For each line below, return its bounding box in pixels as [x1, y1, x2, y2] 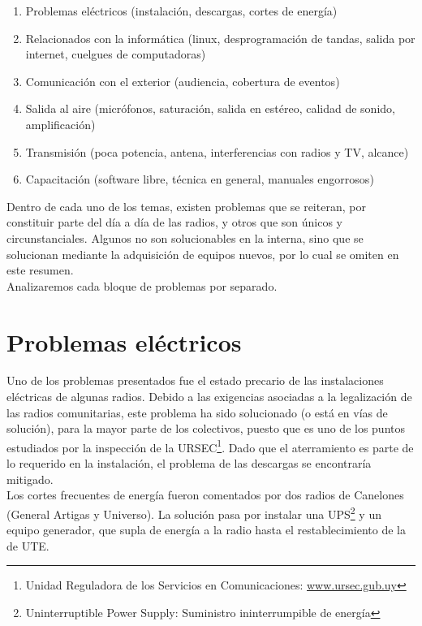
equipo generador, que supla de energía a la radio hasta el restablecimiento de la [6, 521, 406, 538]
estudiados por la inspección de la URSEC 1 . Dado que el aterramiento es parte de [6, 436, 414, 455]
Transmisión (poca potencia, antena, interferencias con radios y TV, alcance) [25, 143, 409, 160]
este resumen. [6, 261, 74, 278]
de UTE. [6, 537, 50, 554]
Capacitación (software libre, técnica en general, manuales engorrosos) [25, 171, 374, 188]
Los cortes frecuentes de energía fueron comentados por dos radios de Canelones [6, 486, 404, 503]
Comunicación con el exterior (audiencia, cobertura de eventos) [25, 72, 340, 89]
